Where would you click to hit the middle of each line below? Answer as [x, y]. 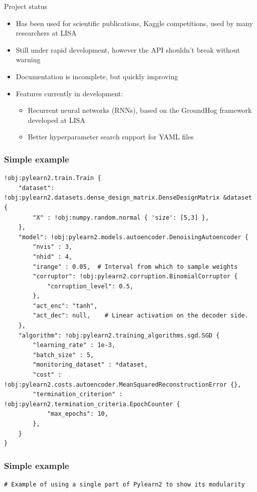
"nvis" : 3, [53, 247]
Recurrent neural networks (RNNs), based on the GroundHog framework [140, 110]
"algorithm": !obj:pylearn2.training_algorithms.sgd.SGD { [119, 335]
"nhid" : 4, [53, 257]
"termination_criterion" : [78, 394]
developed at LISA [56, 120]
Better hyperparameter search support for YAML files [111, 137]
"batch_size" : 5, [63, 355]
